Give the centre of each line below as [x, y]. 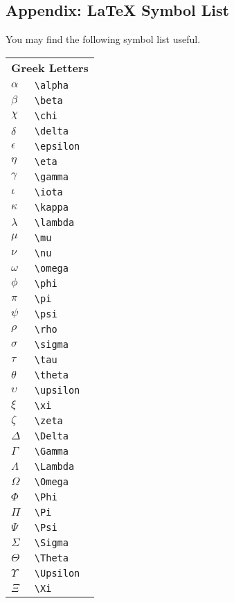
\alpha [51, 85]
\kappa [51, 207]
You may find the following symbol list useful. [103, 39]
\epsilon [57, 146]
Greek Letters [50, 67]
